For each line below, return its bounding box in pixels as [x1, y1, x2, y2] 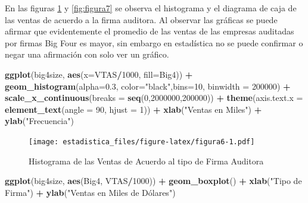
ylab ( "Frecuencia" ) [5, 115, 74, 127]
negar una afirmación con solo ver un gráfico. [5, 48, 169, 61]
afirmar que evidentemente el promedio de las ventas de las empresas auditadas [5, 25, 294, 37]
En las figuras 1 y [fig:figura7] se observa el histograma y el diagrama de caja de [5, 2, 297, 14]
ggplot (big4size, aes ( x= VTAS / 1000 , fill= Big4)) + [5, 68, 193, 80]
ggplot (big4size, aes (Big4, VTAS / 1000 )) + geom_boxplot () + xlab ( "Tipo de [5, 175, 302, 187]
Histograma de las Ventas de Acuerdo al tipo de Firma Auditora [29, 154, 264, 167]
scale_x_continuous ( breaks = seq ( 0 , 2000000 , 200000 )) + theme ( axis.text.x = [5, 91, 303, 104]
